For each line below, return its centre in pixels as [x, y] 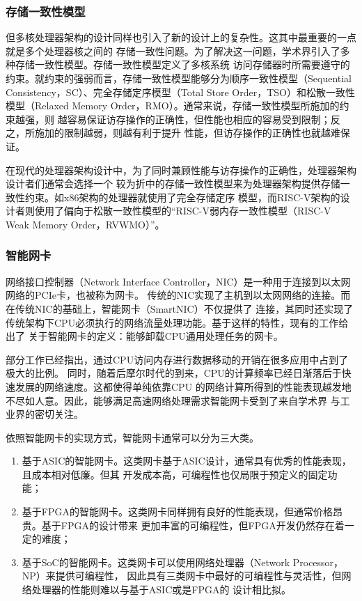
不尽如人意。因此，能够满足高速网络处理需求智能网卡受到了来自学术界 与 [173, 400]
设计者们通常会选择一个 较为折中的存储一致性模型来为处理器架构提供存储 [173, 184]
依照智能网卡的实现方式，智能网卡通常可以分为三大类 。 [132, 437]
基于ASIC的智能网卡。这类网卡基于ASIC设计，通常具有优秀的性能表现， [187, 461]
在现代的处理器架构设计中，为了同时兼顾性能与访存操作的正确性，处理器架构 [181, 170]
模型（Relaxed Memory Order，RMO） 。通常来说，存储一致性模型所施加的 [173, 106]
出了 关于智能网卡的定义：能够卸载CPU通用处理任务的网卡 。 [144, 336]
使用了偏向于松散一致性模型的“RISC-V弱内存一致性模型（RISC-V [183, 211]
